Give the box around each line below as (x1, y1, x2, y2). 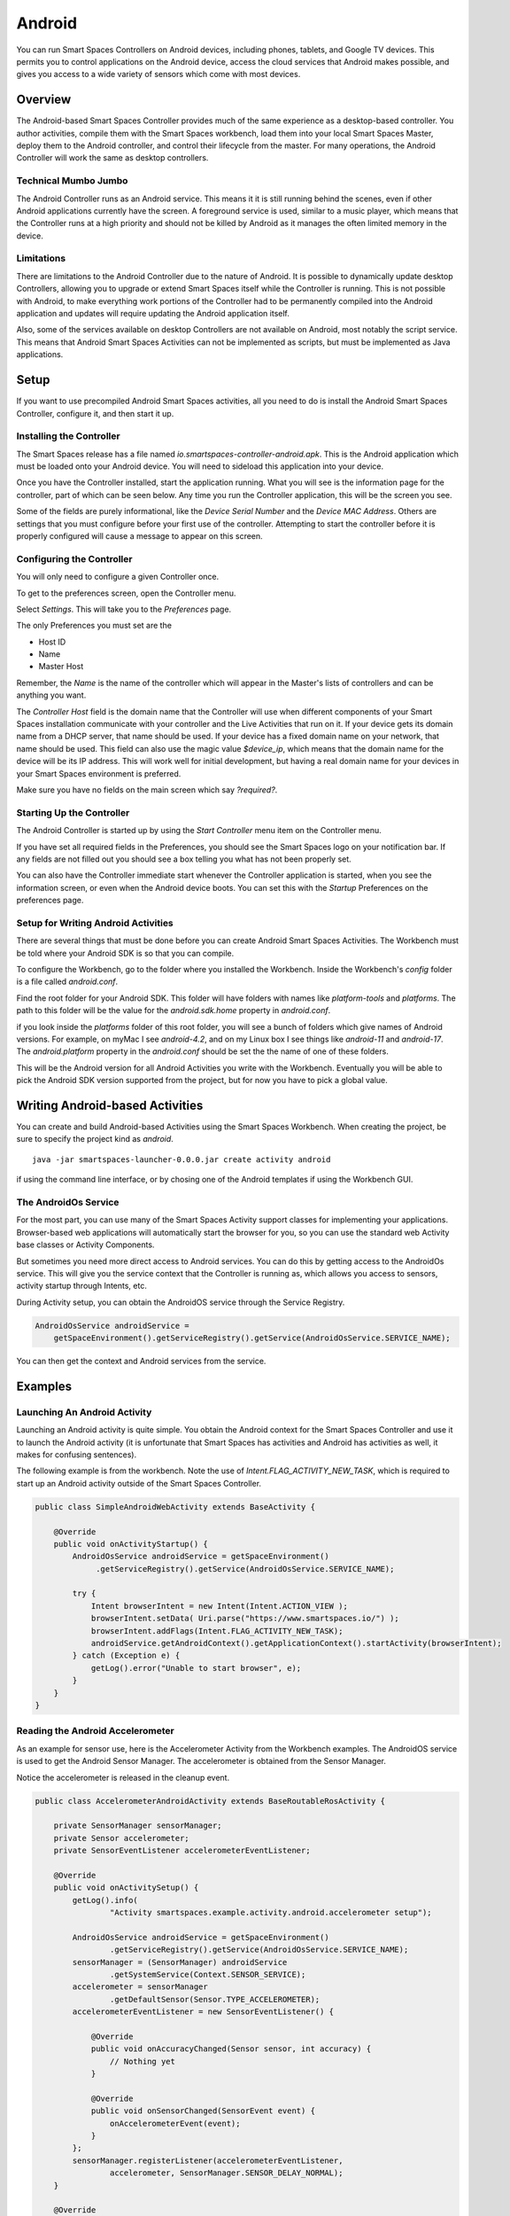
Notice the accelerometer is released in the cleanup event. (16, 1772, 230, 1783)
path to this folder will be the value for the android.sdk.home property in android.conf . (16, 1005, 331, 1016)
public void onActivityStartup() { (53, 1539, 208, 1549)
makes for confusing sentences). (16, 1449, 137, 1460)
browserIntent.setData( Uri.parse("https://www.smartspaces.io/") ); (90, 1613, 400, 1624)
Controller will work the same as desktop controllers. (16, 152, 209, 163)
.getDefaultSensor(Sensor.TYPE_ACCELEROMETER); (109, 1994, 321, 2004)
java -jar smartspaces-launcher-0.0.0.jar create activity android (32, 1154, 331, 1165)
